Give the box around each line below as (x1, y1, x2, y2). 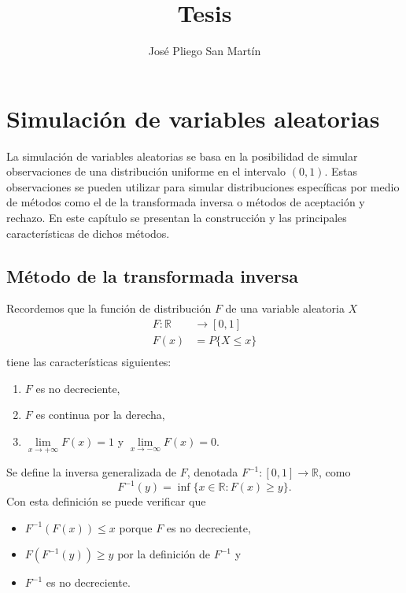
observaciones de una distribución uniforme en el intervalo (6, 163, 286, 180)
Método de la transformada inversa (6, 263, 298, 287)
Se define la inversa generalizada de (6, 464, 176, 480)
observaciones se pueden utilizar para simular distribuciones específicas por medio (6, 178, 400, 195)
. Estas (324, 163, 358, 180)
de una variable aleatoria (225, 300, 345, 317)
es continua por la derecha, (35, 406, 165, 423)
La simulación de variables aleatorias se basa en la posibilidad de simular (6, 147, 358, 164)
